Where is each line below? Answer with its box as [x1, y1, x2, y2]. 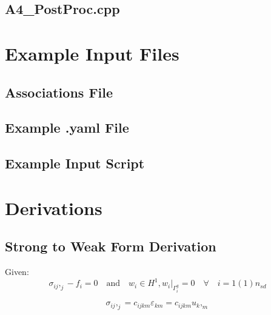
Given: [5, 265, 29, 278]
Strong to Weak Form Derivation [5, 237, 216, 256]
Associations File [5, 82, 113, 101]
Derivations [5, 195, 102, 220]
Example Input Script [5, 154, 145, 173]
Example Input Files [5, 41, 179, 65]
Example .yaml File [5, 118, 129, 137]
